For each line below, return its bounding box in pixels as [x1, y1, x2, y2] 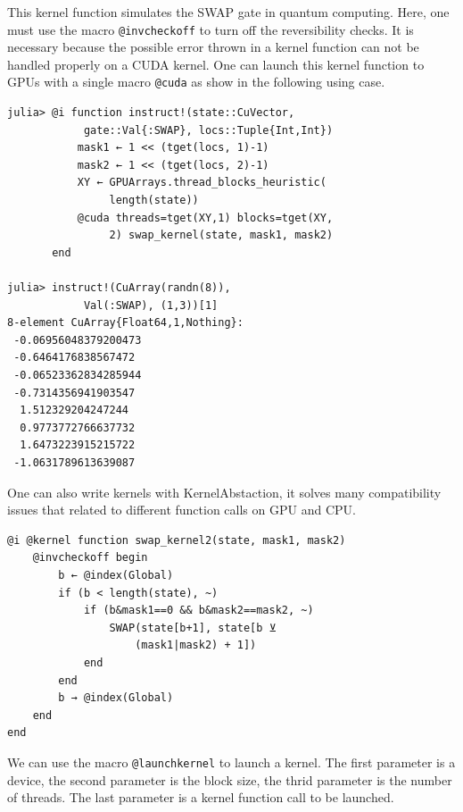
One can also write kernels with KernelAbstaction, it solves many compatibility [7, 482, 442, 501]
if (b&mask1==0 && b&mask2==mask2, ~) [83, 604, 314, 617]
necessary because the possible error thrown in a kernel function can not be [7, 38, 419, 56]
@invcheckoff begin [32, 551, 148, 565]
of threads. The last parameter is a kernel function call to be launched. [7, 788, 394, 807]
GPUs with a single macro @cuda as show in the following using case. [7, 72, 385, 91]
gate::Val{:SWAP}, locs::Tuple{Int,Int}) [83, 123, 334, 137]
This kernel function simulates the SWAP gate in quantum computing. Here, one [7, 3, 450, 21]
